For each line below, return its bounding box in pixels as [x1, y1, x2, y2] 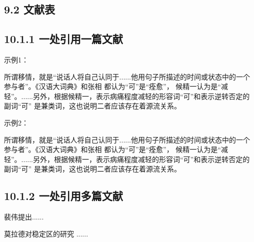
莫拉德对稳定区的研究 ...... [4, 228, 88, 238]
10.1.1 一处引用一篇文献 [4, 31, 123, 46]
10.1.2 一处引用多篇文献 [4, 188, 123, 203]
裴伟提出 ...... [4, 211, 44, 222]
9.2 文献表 [4, 1, 55, 17]
